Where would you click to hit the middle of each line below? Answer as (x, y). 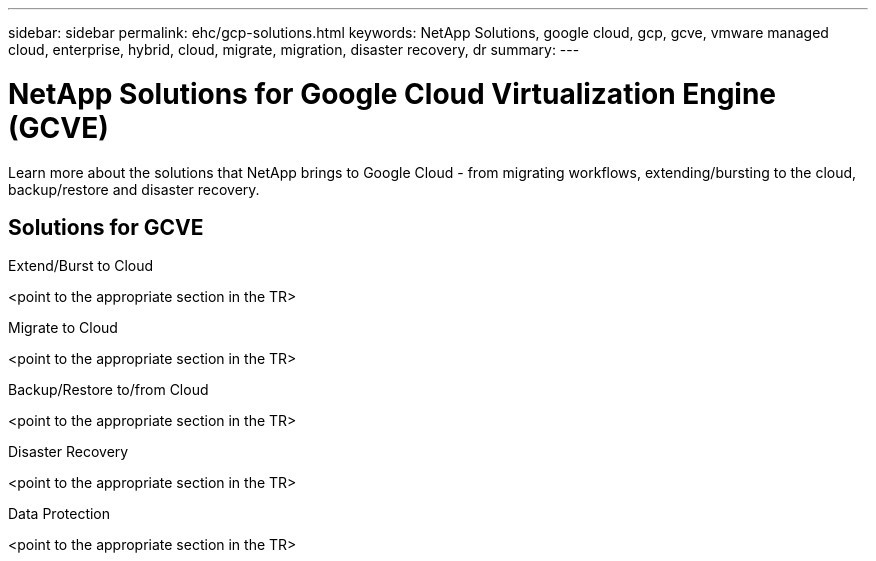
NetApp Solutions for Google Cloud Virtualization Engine (392, 93)
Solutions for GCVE (106, 227)
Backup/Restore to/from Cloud (108, 390)
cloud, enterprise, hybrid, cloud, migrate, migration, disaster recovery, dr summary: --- (294, 49)
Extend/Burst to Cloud (81, 266)
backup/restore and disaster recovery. (134, 189)
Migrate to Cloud (63, 328)
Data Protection (59, 514)
